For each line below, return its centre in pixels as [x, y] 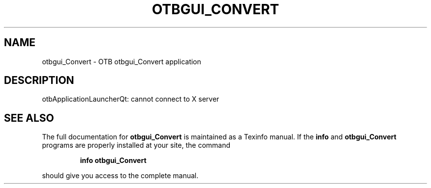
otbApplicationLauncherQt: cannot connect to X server [131, 99]
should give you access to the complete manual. [120, 176]
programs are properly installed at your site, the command [136, 145]
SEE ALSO [29, 118]
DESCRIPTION [39, 81]
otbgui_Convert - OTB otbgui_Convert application [122, 61]
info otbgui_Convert [113, 161]
